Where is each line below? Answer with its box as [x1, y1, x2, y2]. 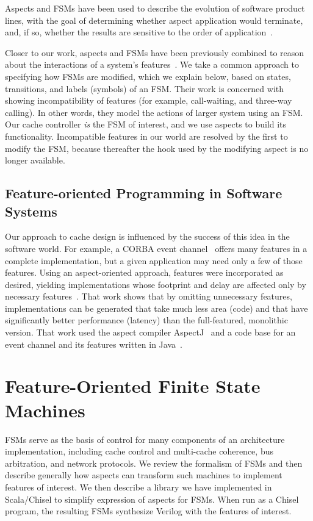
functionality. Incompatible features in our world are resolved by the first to [5, 129, 288, 142]
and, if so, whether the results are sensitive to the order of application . [5, 26, 273, 38]
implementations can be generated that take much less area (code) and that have [5, 301, 308, 314]
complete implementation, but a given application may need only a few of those [5, 254, 303, 267]
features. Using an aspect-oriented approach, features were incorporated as [5, 266, 284, 279]
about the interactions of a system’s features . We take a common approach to [5, 58, 299, 71]
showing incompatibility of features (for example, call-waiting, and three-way [5, 94, 292, 107]
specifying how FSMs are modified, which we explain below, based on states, [5, 70, 291, 82]
